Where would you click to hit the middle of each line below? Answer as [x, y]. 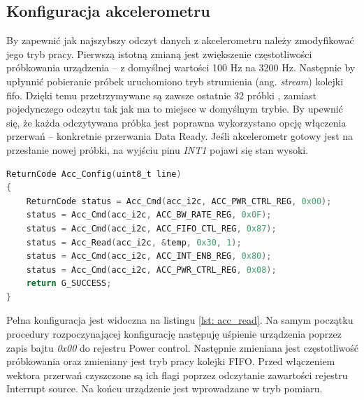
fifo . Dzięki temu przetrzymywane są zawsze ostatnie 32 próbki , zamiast [161, 95]
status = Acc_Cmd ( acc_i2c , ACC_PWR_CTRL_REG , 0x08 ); [151, 270]
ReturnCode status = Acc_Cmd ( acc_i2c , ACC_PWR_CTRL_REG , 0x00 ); [179, 201]
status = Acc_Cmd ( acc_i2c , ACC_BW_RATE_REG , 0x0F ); [149, 215]
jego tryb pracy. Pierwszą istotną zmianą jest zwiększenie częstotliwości [159, 53]
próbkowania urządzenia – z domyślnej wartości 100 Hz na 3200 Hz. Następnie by [181, 67]
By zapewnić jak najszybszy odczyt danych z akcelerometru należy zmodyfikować [180, 40]
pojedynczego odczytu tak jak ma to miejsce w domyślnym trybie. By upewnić [175, 109]
